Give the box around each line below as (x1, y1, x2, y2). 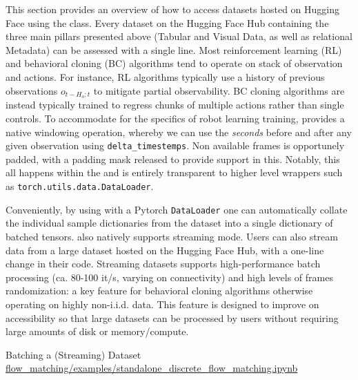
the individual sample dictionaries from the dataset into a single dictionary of (6, 216, 333, 230)
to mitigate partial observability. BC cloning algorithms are (93, 83, 345, 97)
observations (6, 83, 58, 97)
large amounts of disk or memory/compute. (6, 324, 189, 339)
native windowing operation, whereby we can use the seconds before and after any (6, 124, 352, 139)
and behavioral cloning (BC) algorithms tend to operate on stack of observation (6, 56, 343, 70)
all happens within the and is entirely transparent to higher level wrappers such (6, 165, 343, 180)
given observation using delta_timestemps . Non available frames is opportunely (6, 138, 345, 153)
